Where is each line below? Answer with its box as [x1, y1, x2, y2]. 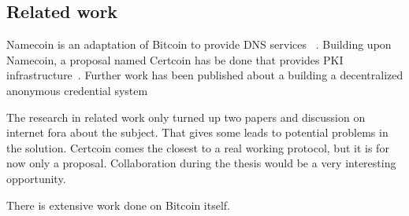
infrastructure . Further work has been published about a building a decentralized [6, 67, 403, 83]
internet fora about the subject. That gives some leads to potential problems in [6, 124, 389, 141]
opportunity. [6, 170, 66, 186]
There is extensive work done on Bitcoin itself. [6, 196, 230, 213]
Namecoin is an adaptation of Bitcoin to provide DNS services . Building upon [6, 36, 392, 53]
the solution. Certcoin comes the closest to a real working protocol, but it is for [6, 139, 389, 156]
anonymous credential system [6, 82, 148, 98]
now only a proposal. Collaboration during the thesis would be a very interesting [6, 155, 396, 171]
